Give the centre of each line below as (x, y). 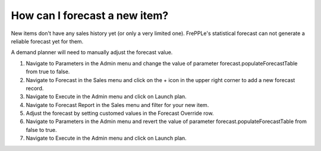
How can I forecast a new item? (90, 15)
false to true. (41, 130)
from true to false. (48, 72)
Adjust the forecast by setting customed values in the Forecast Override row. (120, 114)
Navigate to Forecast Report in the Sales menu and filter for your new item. (117, 105)
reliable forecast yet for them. (47, 41)
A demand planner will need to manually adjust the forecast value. (92, 52)
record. (35, 88)
